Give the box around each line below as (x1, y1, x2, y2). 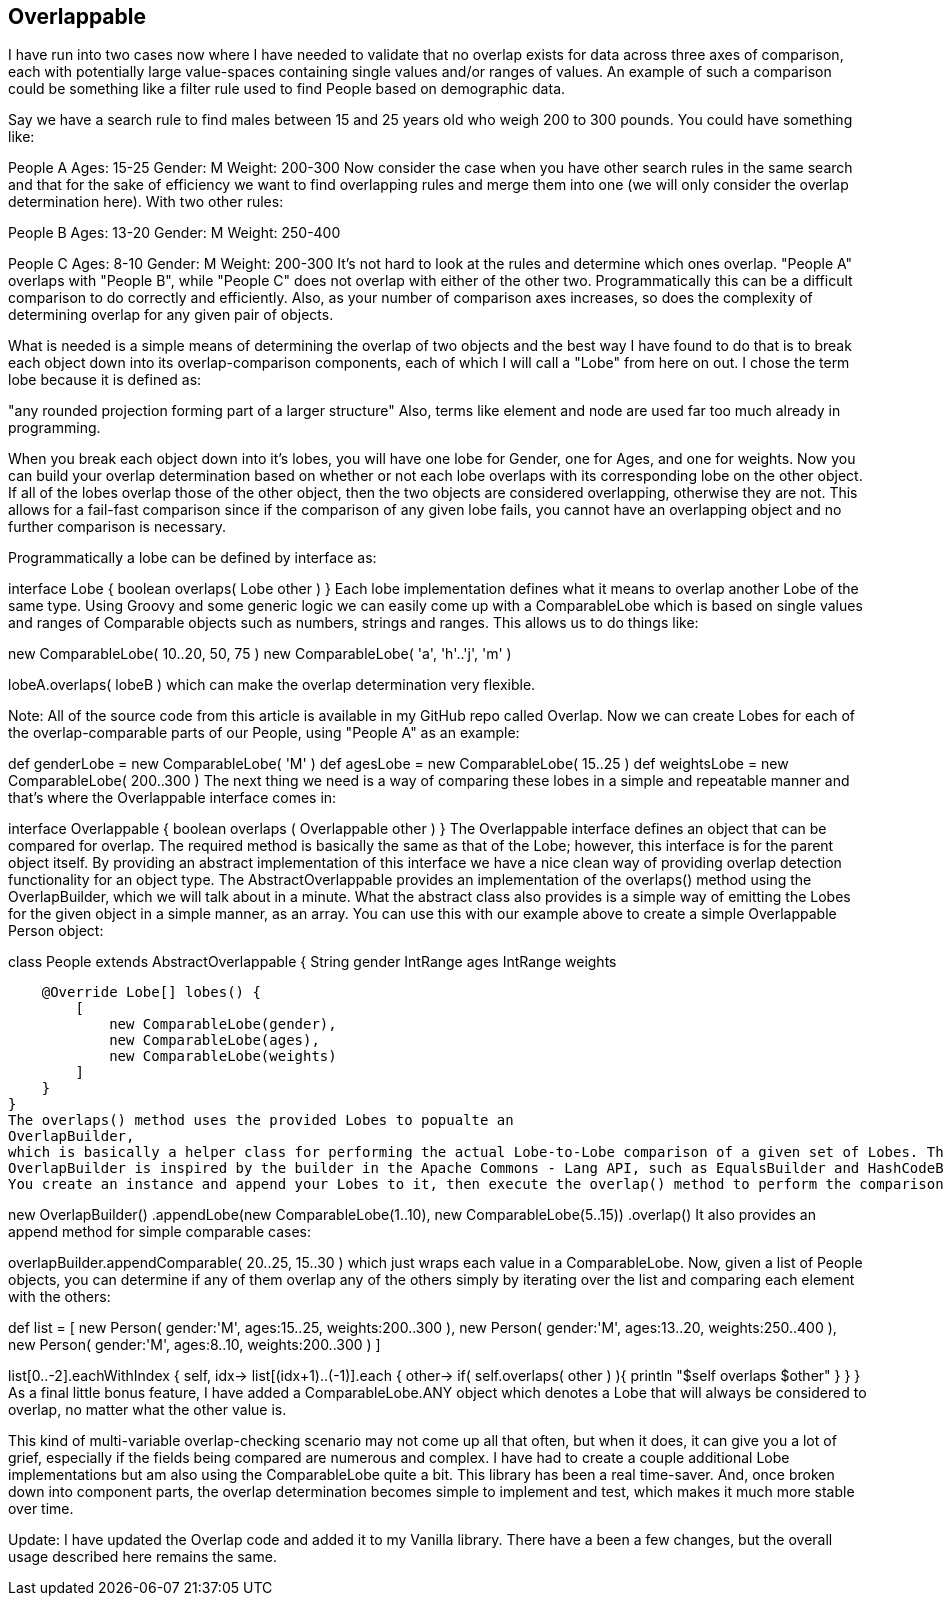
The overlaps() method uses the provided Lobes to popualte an (8, 1112, 514, 1129)
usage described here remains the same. (8, 1548, 277, 1566)
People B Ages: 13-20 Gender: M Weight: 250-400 (8, 224, 341, 242)
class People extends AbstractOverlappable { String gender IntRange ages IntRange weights (8, 953, 617, 971)
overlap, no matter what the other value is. (8, 1401, 287, 1419)
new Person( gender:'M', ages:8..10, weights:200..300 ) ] (8, 1336, 381, 1354)
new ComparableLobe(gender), (109, 1016, 337, 1033)
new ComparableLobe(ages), (109, 1032, 320, 1049)
